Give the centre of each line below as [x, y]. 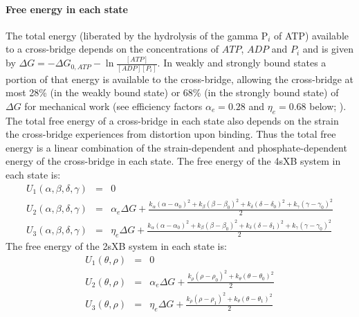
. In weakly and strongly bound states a [242, 63]
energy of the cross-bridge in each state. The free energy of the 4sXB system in [173, 161]
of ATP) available [312, 35]
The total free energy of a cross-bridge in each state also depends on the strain [172, 120]
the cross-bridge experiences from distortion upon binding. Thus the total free [171, 134]
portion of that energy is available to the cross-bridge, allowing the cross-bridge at [180, 79]
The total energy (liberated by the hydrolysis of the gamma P [137, 35]
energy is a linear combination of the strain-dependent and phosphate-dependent [176, 147]
